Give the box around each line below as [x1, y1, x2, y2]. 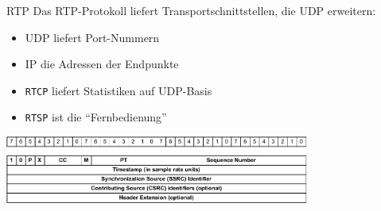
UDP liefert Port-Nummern [25, 29, 160, 45]
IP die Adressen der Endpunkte [25, 56, 179, 72]
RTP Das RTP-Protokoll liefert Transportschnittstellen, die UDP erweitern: [6, 2, 376, 18]
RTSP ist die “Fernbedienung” [25, 109, 167, 125]
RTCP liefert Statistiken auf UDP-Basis [25, 82, 212, 98]
